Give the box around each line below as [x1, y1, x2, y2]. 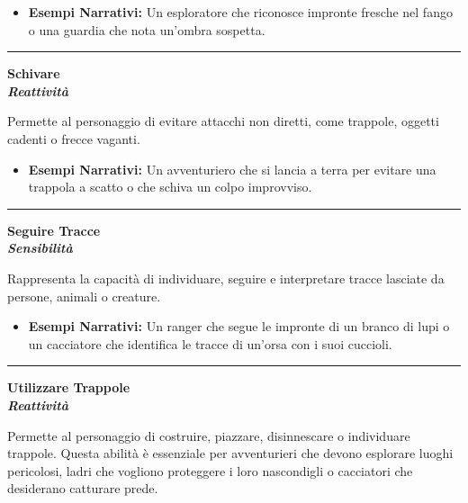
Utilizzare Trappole [7, 378, 130, 397]
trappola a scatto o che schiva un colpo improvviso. [28, 177, 312, 196]
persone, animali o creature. [7, 286, 161, 305]
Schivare [7, 64, 60, 83]
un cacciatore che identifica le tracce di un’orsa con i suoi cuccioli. [28, 334, 392, 353]
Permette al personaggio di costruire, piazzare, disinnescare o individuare [7, 426, 410, 445]
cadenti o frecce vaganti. [7, 129, 140, 148]
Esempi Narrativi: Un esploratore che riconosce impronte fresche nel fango [28, 3, 453, 21]
